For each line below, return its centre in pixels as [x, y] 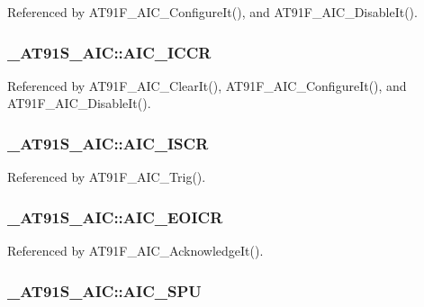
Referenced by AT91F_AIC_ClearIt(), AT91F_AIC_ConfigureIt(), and [207, 85]
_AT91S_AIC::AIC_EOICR [115, 217]
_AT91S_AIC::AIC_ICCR [109, 52]
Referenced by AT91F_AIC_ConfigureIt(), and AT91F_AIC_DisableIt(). [212, 12]
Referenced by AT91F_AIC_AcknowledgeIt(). [135, 251]
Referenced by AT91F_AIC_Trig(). [107, 177]
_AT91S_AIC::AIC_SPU [104, 290]
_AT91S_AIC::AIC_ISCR [108, 143]
